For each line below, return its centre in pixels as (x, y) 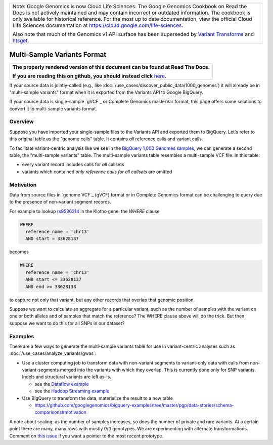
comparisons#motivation (61, 412)
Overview (21, 122)
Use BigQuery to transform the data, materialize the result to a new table (97, 398)
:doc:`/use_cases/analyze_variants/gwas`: (53, 353)
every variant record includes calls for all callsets (73, 165)
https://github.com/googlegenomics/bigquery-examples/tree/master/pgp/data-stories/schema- (134, 406)
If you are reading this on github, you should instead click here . (89, 76)
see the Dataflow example (62, 384)
